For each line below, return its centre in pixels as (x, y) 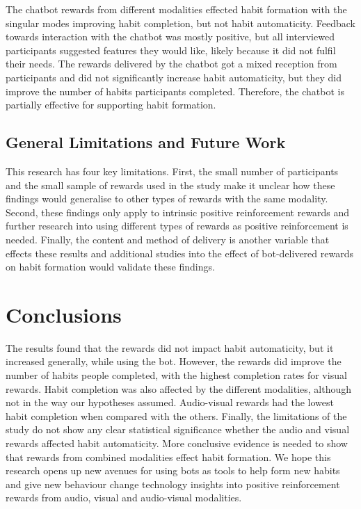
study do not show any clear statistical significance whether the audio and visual (178, 429)
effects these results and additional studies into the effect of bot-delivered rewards (179, 253)
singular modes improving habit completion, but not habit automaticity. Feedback (180, 23)
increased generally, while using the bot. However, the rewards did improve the (174, 361)
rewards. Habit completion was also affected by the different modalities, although (179, 388)
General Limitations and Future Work (146, 142)
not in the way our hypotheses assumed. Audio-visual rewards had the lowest (170, 402)
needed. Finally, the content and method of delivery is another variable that (168, 239)
